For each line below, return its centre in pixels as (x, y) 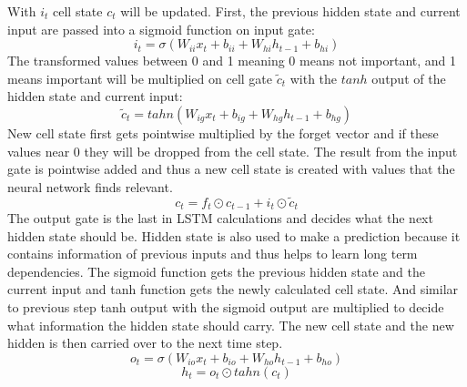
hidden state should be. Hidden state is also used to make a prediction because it (234, 235)
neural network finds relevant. (90, 186)
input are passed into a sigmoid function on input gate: (161, 29)
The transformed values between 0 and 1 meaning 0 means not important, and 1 (232, 61)
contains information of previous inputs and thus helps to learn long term (213, 254)
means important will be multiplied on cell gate (140, 78)
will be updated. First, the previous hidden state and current (290, 11)
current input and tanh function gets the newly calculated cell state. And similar (233, 289)
